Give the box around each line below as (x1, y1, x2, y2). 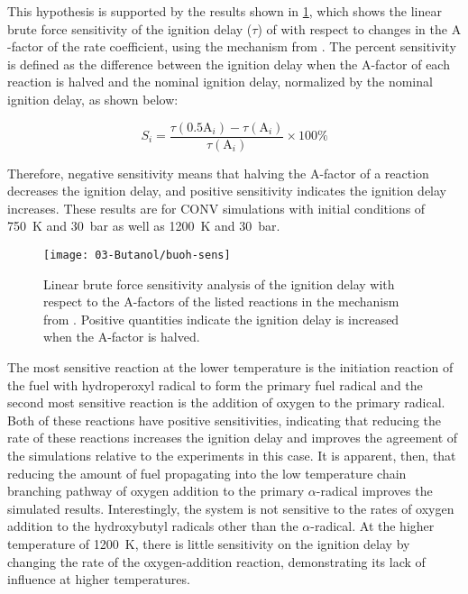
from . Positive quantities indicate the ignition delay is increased (43, 309, 399, 328)
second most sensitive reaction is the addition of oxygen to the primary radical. (7, 393, 445, 412)
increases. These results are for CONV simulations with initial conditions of (7, 198, 426, 217)
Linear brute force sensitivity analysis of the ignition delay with (43, 274, 395, 293)
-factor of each (371, 54, 450, 73)
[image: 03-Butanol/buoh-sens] (43, 249, 231, 261)
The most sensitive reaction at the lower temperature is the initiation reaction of (7, 358, 454, 377)
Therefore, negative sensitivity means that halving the (7, 163, 307, 182)
